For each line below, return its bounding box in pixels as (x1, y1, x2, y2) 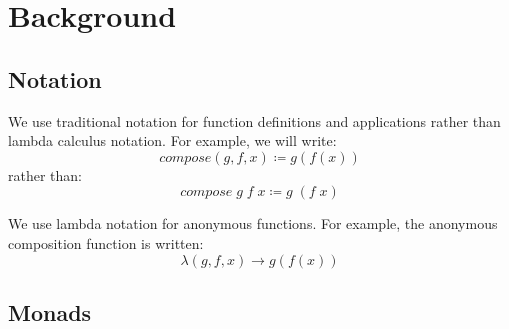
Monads (8, 296, 92, 327)
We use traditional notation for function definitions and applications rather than (8, 110, 501, 131)
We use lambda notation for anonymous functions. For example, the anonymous (8, 213, 498, 234)
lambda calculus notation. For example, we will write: (8, 130, 337, 151)
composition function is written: (8, 232, 204, 253)
